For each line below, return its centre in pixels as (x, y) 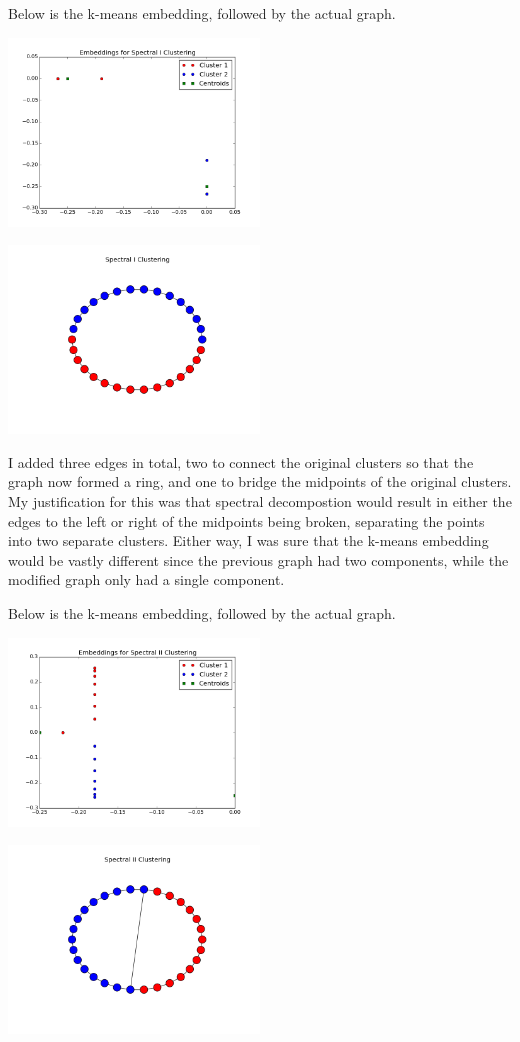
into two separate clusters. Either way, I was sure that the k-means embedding (248, 540)
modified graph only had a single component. (146, 579)
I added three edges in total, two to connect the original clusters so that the (241, 461)
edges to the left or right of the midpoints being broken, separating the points (246, 520)
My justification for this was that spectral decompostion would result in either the (260, 500)
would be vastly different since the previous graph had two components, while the (258, 559)
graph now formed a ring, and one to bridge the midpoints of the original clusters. (260, 481)
